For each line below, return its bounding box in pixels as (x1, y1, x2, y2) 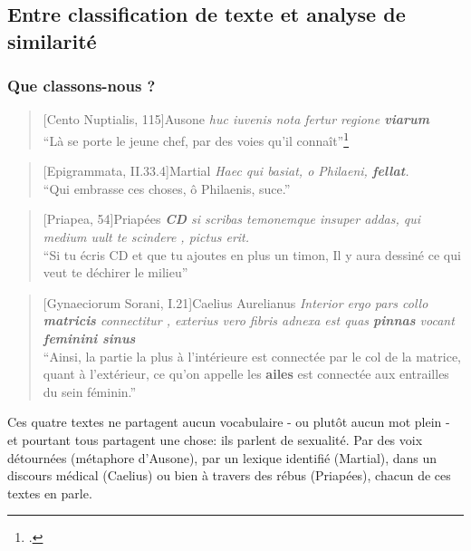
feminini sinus (43, 328, 136, 347)
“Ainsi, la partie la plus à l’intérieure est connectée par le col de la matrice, (43, 346, 462, 365)
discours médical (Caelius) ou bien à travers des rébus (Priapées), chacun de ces (7, 466, 451, 485)
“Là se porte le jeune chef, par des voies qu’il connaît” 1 (43, 128, 350, 150)
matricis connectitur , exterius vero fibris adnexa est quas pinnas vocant (43, 311, 455, 330)
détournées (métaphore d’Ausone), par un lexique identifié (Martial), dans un (7, 448, 437, 467)
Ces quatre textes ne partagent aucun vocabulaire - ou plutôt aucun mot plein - (7, 412, 450, 431)
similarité (7, 26, 97, 54)
